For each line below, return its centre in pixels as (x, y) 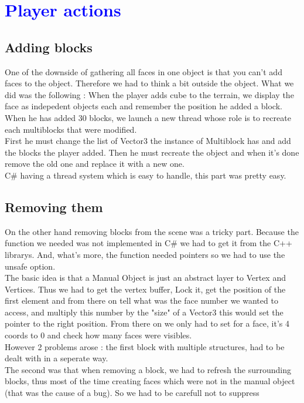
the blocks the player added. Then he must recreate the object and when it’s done (152, 152)
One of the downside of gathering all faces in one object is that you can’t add (144, 71)
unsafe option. (30, 266)
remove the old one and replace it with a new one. (95, 164)
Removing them (54, 206)
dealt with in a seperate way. (57, 358)
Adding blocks (49, 47)
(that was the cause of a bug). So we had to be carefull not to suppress (132, 393)
